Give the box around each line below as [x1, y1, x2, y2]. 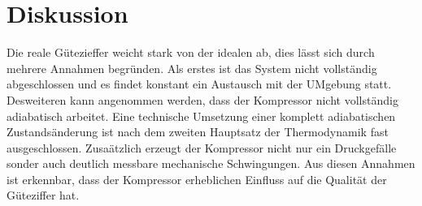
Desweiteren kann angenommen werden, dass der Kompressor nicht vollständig [7, 91, 398, 108]
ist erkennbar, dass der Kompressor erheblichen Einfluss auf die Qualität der [7, 170, 387, 187]
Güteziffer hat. [7, 187, 80, 204]
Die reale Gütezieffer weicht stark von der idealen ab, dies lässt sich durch [7, 44, 375, 61]
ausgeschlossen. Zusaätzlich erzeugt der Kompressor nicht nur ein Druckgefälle [7, 139, 397, 156]
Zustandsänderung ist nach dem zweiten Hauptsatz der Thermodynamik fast [7, 123, 389, 140]
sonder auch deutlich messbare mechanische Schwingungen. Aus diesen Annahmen [7, 155, 415, 172]
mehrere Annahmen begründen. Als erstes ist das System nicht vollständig [7, 59, 377, 76]
